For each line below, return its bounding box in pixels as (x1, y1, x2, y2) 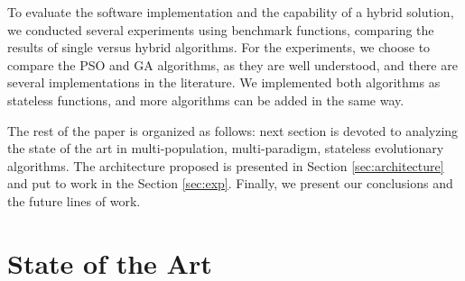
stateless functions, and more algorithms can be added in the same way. (7, 90, 405, 109)
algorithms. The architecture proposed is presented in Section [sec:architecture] (7, 156, 444, 175)
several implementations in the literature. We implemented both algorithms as (7, 73, 441, 92)
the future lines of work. (7, 191, 141, 210)
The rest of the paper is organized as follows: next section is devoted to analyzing (7, 121, 459, 140)
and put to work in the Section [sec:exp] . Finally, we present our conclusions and (7, 174, 453, 193)
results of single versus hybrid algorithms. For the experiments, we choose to (7, 38, 431, 57)
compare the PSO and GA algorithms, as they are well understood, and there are (7, 55, 458, 74)
